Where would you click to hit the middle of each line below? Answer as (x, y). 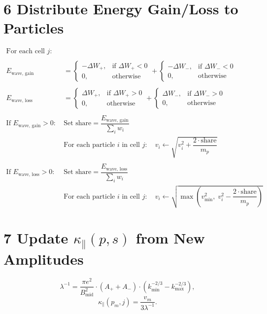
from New (170, 238)
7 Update (36, 238)
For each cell (25, 52)
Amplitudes (44, 259)
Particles (34, 28)
